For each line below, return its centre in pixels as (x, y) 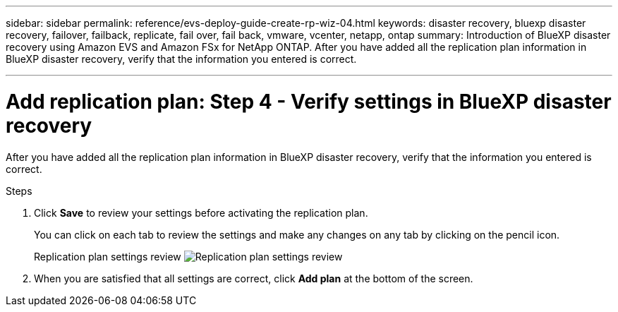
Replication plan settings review (108, 256)
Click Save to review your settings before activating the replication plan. (201, 212)
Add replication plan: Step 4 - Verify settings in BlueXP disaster (309, 101)
